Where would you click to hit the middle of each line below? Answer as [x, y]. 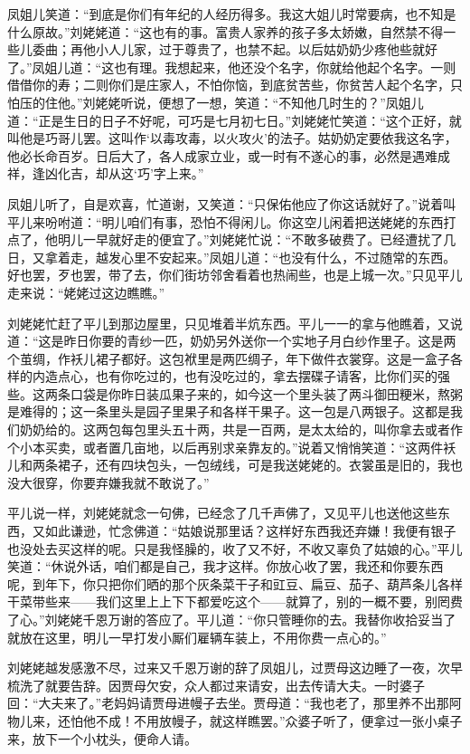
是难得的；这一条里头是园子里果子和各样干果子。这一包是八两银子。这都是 [229, 411]
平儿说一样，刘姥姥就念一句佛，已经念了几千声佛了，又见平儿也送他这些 [222, 513]
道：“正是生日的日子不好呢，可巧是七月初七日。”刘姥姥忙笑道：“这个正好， [228, 120]
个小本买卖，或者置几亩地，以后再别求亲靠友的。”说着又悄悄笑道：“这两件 [226, 447]
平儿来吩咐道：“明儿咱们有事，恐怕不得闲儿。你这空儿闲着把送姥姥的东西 [226, 221]
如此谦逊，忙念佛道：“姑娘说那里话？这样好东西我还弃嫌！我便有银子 [250, 531]
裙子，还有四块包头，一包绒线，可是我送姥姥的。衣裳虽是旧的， [247, 465]
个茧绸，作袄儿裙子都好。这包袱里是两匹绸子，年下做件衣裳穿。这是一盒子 [229, 358]
